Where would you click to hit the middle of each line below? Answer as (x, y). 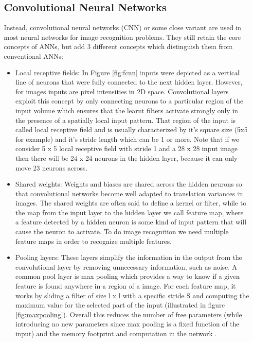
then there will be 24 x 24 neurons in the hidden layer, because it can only (126, 158)
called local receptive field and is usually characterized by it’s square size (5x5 (131, 129)
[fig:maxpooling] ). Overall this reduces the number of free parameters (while (129, 314)
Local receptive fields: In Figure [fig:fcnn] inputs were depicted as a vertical (127, 72)
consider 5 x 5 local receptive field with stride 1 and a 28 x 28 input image (126, 148)
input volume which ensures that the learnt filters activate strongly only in (127, 110)
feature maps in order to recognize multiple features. (93, 241)
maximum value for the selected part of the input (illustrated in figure (120, 305)
